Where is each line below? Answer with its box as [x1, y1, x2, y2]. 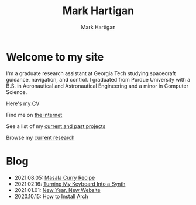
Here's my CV [6, 100, 40, 107]
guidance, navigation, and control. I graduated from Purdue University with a [6, 76, 191, 83]
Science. [6, 88, 27, 95]
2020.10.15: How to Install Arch [14, 193, 89, 200]
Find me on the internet [6, 111, 63, 118]
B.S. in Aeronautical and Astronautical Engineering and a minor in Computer [6, 82, 189, 89]
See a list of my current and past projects [6, 122, 106, 130]
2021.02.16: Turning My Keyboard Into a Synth [14, 180, 126, 187]
